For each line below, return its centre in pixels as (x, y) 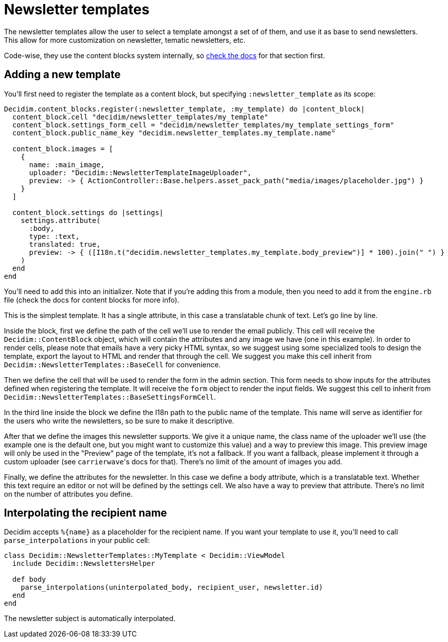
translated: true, (65, 244)
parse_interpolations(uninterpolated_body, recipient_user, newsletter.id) (172, 588)
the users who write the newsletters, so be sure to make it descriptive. (119, 421)
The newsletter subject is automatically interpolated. (90, 619)
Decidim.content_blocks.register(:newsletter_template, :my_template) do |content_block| (184, 109)
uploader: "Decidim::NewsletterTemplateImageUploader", (140, 172)
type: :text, (54, 236)
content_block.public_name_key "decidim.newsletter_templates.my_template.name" (174, 133)
